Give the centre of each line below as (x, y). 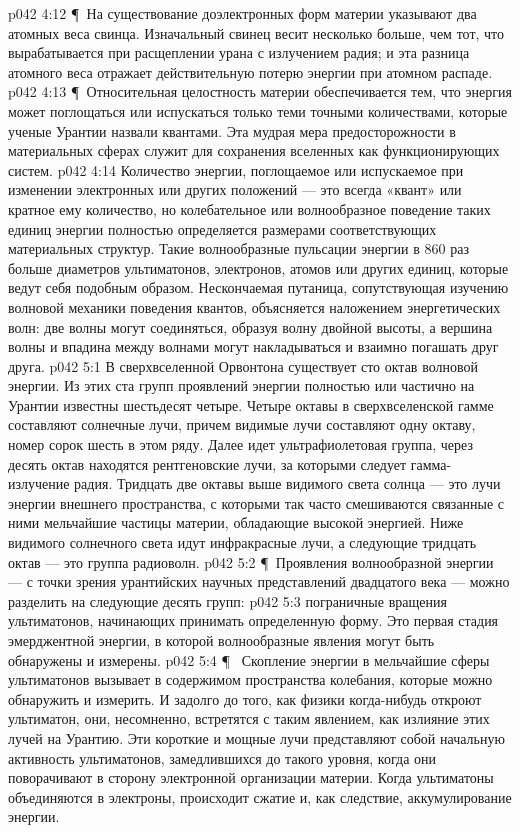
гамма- (431, 463)
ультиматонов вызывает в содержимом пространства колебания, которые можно (250, 679)
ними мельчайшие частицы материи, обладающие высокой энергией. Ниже (236, 522)
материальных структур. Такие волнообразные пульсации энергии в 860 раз (238, 248)
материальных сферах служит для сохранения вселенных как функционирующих (254, 150)
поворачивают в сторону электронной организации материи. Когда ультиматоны (251, 777)
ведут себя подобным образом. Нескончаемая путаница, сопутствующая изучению (258, 287)
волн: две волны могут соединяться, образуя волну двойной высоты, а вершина (250, 326)
